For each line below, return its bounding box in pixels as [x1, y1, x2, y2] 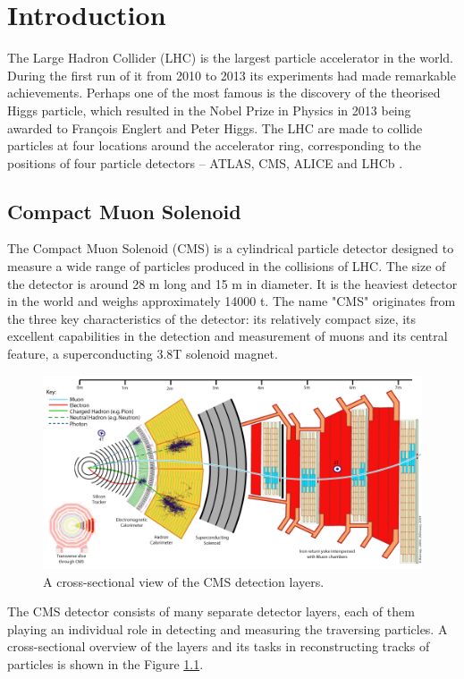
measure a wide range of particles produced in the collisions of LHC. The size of [7, 257, 446, 276]
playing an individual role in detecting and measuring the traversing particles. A [7, 619, 448, 638]
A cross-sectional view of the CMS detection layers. [43, 572, 325, 590]
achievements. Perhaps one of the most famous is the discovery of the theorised [7, 83, 441, 102]
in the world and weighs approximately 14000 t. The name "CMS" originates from [7, 292, 456, 310]
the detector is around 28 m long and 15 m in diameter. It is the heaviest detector [7, 274, 458, 293]
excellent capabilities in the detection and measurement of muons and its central [7, 327, 448, 345]
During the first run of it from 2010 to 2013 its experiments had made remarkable [7, 65, 456, 84]
